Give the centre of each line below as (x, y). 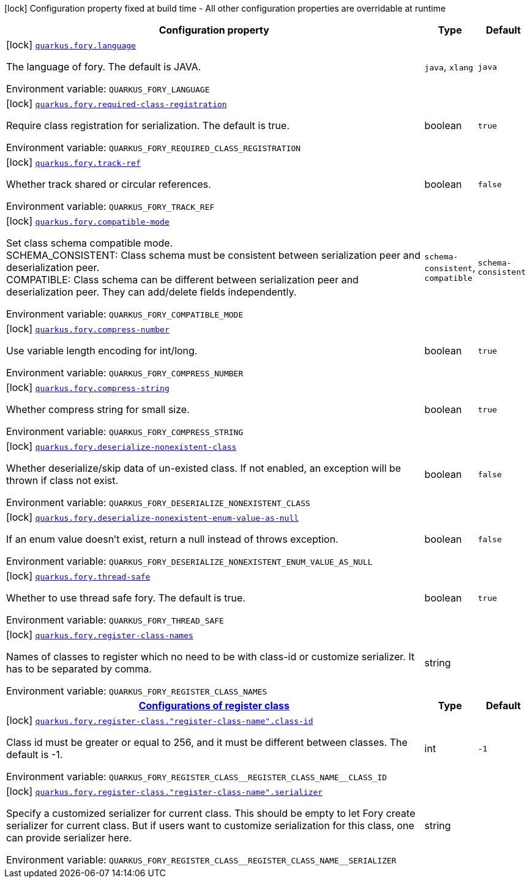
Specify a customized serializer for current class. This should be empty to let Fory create (211, 813)
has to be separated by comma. (79, 669)
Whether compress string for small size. (98, 409)
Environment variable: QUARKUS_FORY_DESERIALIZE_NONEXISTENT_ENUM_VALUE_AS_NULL (189, 561)
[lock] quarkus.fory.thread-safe (78, 576)
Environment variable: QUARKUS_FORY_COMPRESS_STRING (125, 431)
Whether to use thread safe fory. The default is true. (126, 598)
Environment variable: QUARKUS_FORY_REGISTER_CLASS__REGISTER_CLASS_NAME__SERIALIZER (201, 860)
